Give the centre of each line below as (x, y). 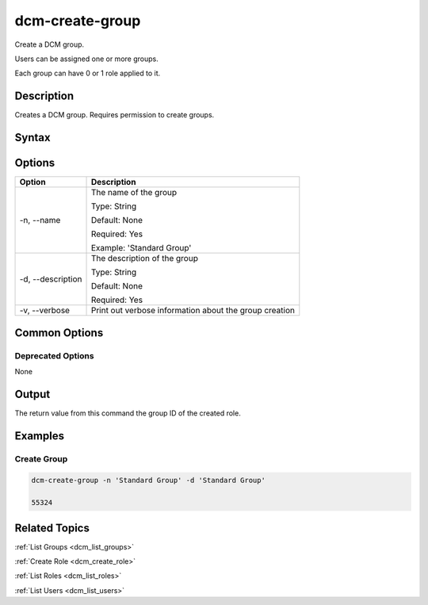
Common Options (59, 333)
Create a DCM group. (50, 44)
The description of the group (144, 258)
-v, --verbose (45, 311)
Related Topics (52, 528)
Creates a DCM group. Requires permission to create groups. (115, 115)
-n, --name (40, 220)
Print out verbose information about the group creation (193, 311)
